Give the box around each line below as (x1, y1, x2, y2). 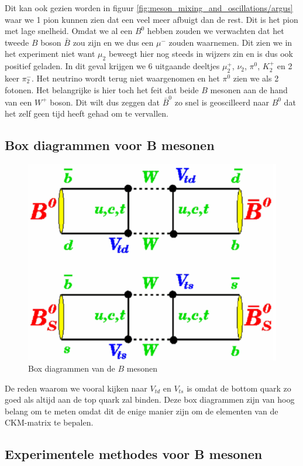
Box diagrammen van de (28, 362, 115, 375)
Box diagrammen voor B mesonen (5, 136, 215, 154)
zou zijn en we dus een (73, 36, 154, 48)
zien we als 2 (233, 72, 279, 84)
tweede (5, 36, 29, 48)
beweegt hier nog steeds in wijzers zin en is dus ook (108, 47, 293, 60)
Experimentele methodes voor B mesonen (5, 445, 263, 463)
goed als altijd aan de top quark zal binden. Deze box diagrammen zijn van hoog (5, 393, 295, 406)
